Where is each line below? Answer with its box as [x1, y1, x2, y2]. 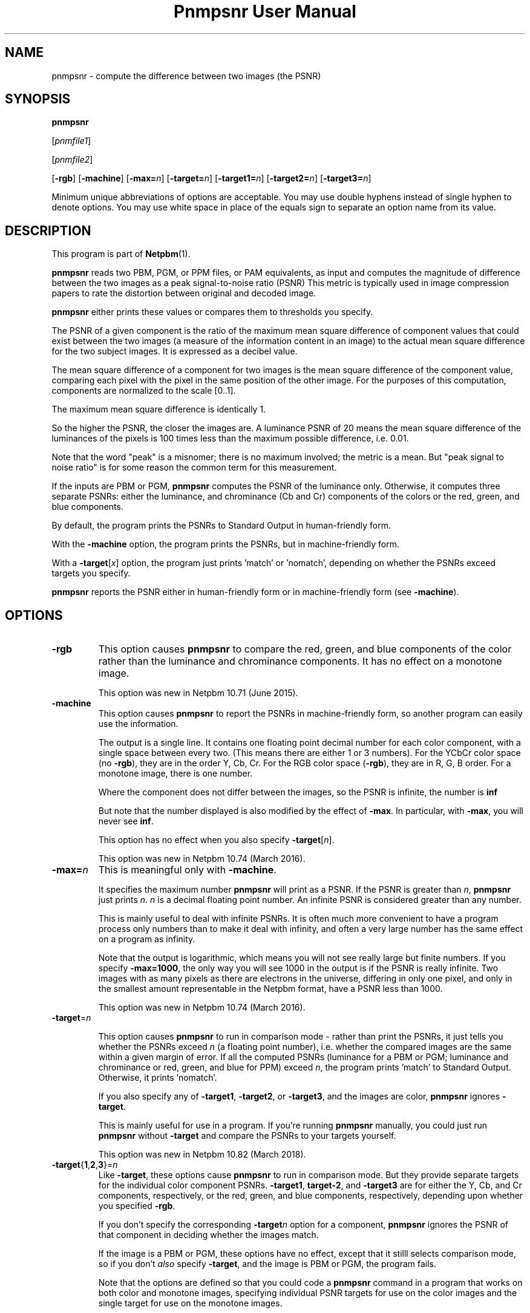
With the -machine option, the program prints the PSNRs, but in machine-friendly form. [51, 539, 400, 550]
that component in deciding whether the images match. [98, 1230, 319, 1240]
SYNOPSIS [5, 91, 71, 107]
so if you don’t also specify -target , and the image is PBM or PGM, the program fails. [98, 1259, 437, 1269]
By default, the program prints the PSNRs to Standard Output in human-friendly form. [51, 520, 391, 531]
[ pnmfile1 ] [51, 135, 91, 146]
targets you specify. [51, 568, 131, 579]
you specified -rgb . [98, 1201, 175, 1211]
